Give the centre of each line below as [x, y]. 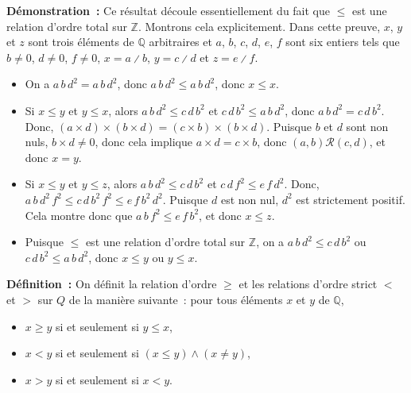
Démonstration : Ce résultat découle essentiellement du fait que [169, 10]
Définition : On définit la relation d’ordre [112, 284]
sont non [367, 126]
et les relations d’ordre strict [308, 284]
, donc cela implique [143, 142]
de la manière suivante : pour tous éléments [176, 299]
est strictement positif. [351, 199]
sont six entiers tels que [343, 42]
